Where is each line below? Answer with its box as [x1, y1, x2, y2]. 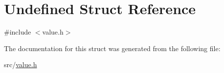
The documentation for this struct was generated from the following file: [4, 43, 221, 53]
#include [4, 27, 31, 37]
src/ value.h [4, 59, 37, 70]
